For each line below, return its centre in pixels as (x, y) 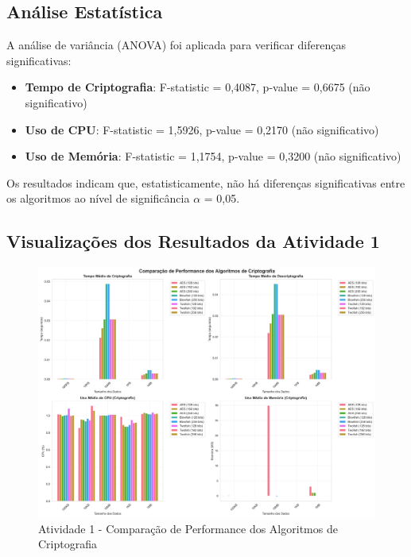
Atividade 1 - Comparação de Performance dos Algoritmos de (188, 528)
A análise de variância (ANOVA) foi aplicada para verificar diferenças (176, 45)
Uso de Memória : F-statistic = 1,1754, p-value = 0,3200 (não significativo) (213, 156)
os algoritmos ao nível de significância (98, 198)
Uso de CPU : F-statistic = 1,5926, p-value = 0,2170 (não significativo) (202, 129)
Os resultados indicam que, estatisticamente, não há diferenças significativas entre (206, 182)
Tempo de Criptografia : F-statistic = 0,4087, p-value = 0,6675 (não (198, 87)
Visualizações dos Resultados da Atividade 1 (193, 241)
